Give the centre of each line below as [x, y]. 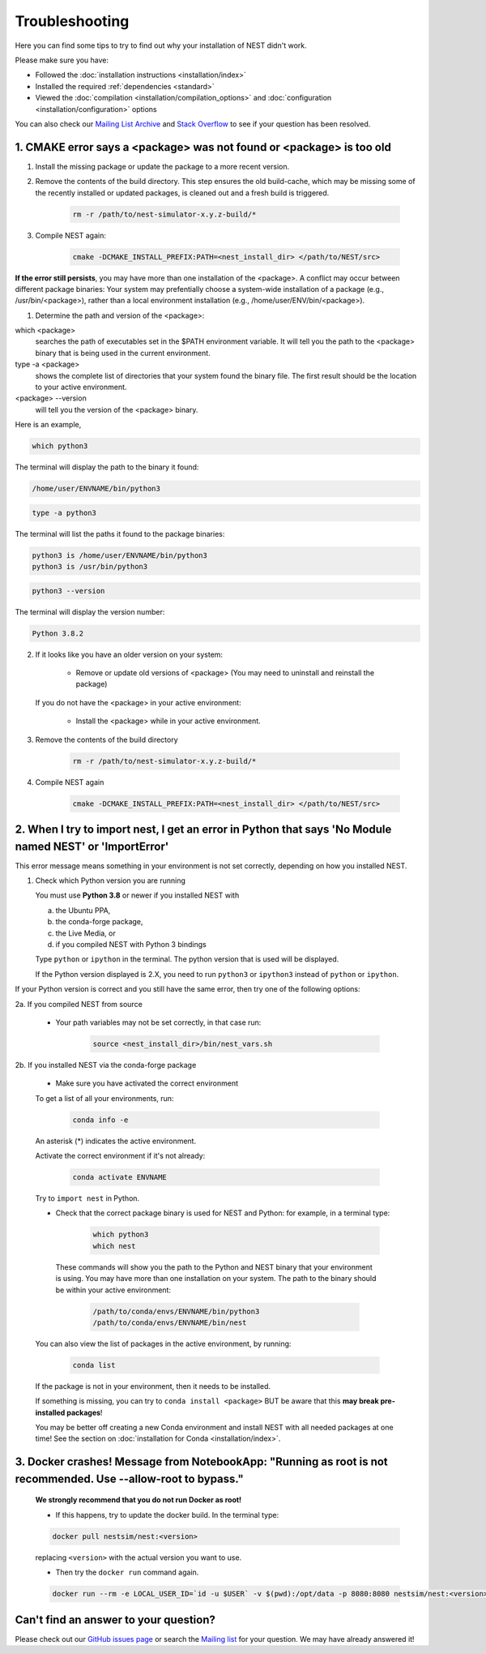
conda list [94, 1365]
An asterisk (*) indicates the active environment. [116, 1141]
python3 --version [68, 591]
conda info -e [100, 1120]
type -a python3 [64, 512]
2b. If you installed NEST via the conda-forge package [106, 1065]
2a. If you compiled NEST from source [79, 1004]
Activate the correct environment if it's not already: [120, 1156]
